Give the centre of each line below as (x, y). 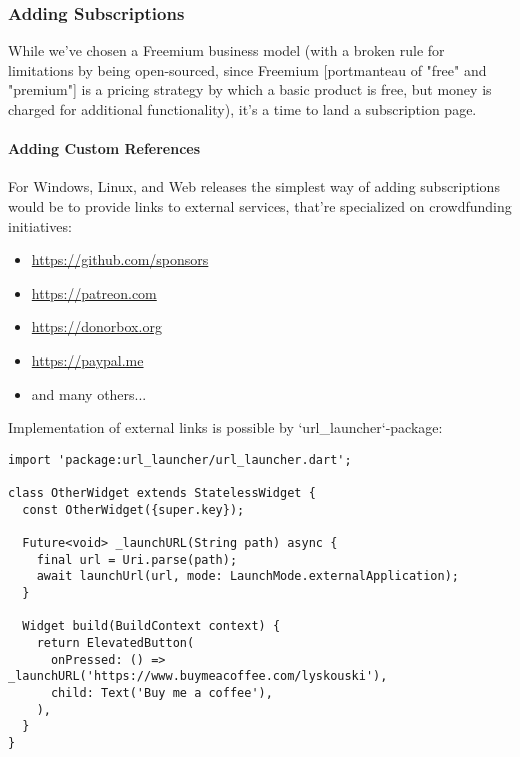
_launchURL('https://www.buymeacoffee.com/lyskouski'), (198, 676)
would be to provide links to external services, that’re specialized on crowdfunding (260, 205)
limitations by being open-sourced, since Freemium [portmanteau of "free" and (247, 69)
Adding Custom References (104, 148)
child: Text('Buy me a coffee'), (161, 692)
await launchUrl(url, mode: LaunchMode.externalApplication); (248, 576)
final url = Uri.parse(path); (137, 559)
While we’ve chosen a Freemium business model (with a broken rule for (226, 50)
